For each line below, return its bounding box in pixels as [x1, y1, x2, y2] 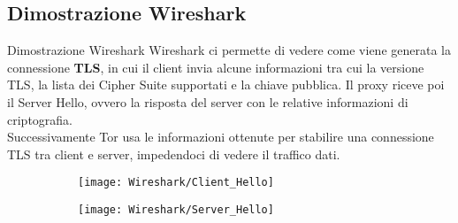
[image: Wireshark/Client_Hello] [78, 176, 274, 189]
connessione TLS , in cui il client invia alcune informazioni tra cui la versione [7, 58, 424, 76]
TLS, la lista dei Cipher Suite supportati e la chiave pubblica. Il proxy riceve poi [7, 75, 445, 94]
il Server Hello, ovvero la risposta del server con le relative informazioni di [7, 92, 408, 111]
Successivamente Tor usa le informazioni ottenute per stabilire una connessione [7, 127, 434, 146]
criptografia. [7, 110, 73, 128]
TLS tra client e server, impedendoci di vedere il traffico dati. [7, 144, 340, 163]
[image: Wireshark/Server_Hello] [78, 204, 274, 217]
